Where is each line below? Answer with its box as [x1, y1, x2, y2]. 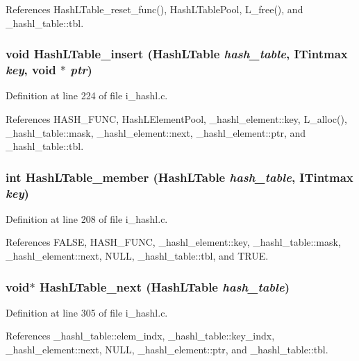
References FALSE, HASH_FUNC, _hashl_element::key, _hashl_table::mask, [6, 235, 341, 249]
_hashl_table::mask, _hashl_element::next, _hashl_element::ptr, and [6, 125, 306, 140]
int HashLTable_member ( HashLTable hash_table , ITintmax [6, 168, 353, 185]
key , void [6, 61, 56, 78]
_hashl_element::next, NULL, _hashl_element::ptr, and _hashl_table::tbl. [6, 342, 328, 357]
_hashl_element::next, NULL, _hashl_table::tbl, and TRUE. [6, 249, 269, 263]
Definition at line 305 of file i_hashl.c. [6, 305, 168, 319]
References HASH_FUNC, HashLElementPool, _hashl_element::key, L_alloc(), [6, 111, 347, 126]
